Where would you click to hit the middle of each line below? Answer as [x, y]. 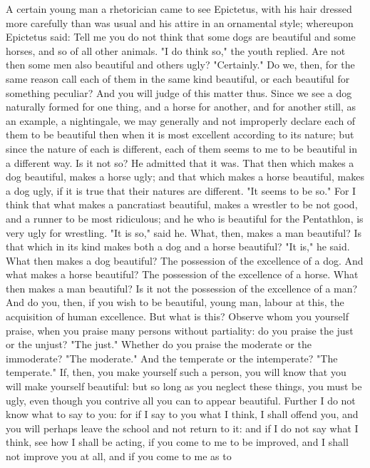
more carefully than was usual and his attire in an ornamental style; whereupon [180, 22]
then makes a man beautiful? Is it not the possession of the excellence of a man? [182, 288]
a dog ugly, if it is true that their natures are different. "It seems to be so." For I [181, 190]
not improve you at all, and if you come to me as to [119, 456]
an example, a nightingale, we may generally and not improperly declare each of [181, 120]
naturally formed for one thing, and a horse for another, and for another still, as [181, 107]
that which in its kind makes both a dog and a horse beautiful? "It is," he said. [178, 246]
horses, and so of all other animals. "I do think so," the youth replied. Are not [176, 50]
